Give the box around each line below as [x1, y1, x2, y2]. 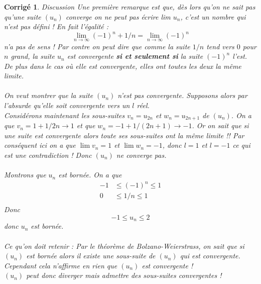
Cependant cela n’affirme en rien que [4, 260, 117, 270]
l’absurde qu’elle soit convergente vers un [4, 100, 130, 111]
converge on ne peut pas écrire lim [65, 11, 171, 22]
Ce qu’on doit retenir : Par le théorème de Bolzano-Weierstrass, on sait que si [4, 240, 244, 251]
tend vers [206, 41, 234, 51]
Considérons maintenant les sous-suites [4, 110, 125, 120]
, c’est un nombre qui [180, 11, 246, 22]
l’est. [232, 51, 247, 61]
